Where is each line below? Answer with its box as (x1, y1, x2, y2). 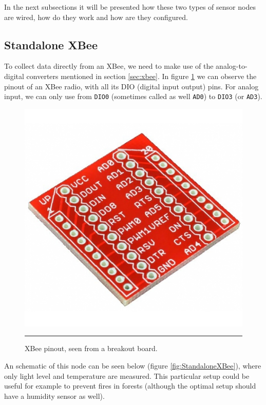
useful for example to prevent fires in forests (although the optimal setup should (4, 380, 256, 391)
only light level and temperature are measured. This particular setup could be (4, 370, 250, 381)
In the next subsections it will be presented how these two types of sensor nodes (4, 2, 256, 12)
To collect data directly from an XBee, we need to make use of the (4, 61, 214, 71)
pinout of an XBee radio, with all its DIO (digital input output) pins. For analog (4, 81, 259, 91)
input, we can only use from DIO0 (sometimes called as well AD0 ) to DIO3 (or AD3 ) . (4, 91, 262, 102)
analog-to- (216, 61, 248, 71)
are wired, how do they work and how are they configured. (4, 11, 188, 22)
